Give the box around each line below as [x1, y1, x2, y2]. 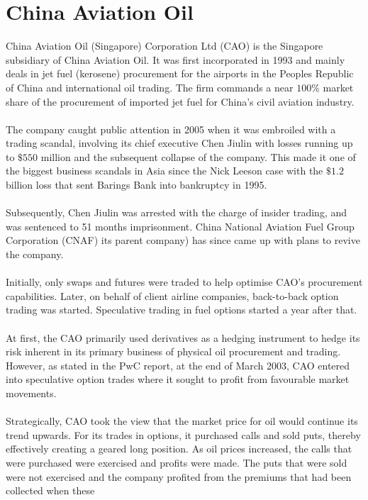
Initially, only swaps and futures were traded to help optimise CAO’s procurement [6, 274, 363, 289]
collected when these [6, 483, 95, 498]
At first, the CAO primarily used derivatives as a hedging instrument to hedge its [6, 330, 360, 345]
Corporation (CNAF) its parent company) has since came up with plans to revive [6, 233, 360, 248]
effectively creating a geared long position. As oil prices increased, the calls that [6, 441, 352, 456]
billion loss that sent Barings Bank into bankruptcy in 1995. [6, 177, 267, 192]
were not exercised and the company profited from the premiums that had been [6, 469, 352, 484]
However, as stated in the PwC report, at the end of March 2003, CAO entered [6, 357, 350, 372]
